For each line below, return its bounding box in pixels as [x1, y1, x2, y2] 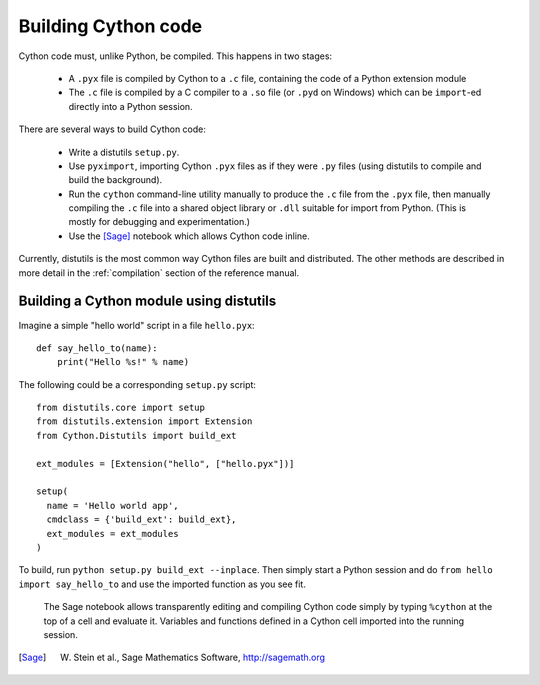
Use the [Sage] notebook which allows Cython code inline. [68, 230, 310, 242]
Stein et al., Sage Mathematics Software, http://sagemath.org [73, 651, 325, 664]
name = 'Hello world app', [46, 500, 179, 511]
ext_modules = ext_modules [46, 528, 179, 539]
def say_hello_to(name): [36, 342, 158, 354]
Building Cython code [18, 15, 203, 37]
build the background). [68, 174, 163, 186]
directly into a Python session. [68, 100, 194, 112]
